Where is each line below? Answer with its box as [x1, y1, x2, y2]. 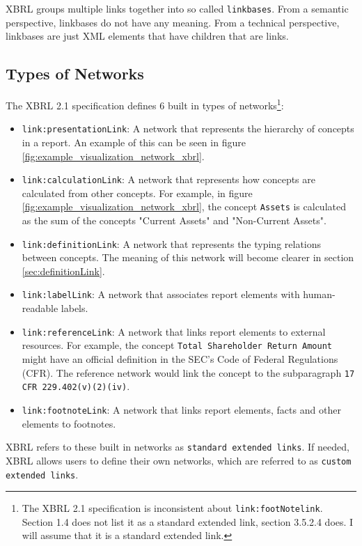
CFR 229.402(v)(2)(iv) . [22, 379, 130, 393]
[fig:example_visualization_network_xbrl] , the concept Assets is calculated [22, 199, 346, 214]
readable [22, 301, 58, 315]
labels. [61, 301, 88, 315]
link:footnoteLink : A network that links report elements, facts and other [22, 402, 341, 416]
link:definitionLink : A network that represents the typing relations [22, 236, 322, 251]
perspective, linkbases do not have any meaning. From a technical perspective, [6, 15, 340, 29]
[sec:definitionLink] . [22, 263, 105, 278]
